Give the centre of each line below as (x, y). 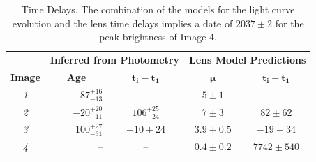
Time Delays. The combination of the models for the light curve (158, 9)
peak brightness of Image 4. (158, 37)
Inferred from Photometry (114, 60)
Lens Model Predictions (247, 60)
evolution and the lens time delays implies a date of (122, 23)
